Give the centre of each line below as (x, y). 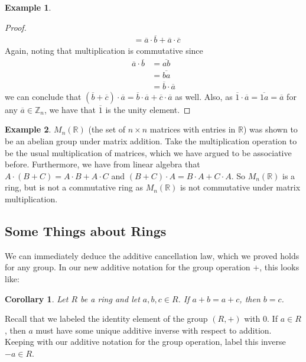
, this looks (279, 267)
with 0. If (261, 319)
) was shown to (270, 129)
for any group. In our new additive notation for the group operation (128, 267)
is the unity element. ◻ (148, 109)
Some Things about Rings (86, 230)
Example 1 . (28, 7)
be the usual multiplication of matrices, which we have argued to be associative (148, 152)
